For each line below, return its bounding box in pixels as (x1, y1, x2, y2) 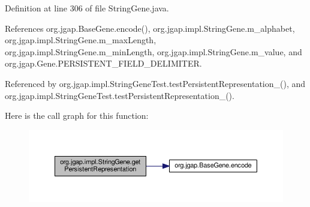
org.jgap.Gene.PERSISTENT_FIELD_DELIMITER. (5, 57, 202, 70)
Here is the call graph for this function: (5, 109, 149, 122)
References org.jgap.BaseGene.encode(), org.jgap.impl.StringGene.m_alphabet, (5, 22, 295, 34)
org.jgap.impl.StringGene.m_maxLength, (5, 34, 156, 46)
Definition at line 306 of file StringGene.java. (5, 2, 169, 14)
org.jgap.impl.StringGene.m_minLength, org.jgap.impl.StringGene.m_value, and (5, 45, 302, 58)
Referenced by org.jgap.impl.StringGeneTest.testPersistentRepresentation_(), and (5, 77, 306, 89)
